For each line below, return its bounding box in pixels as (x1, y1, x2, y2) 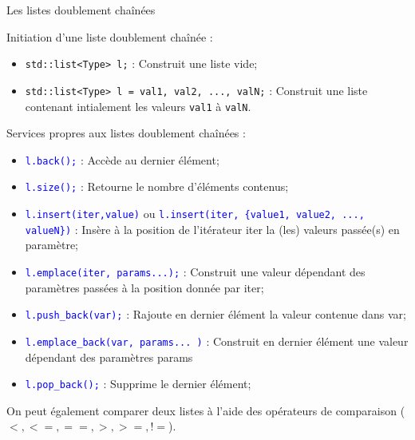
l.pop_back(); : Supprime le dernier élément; (25, 375, 251, 392)
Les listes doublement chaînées (6, 2, 156, 18)
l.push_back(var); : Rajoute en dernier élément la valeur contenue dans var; (25, 306, 406, 323)
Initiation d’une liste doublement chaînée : (6, 28, 213, 45)
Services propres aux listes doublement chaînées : (6, 125, 246, 141)
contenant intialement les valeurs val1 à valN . (25, 97, 251, 114)
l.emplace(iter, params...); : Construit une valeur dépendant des (25, 263, 366, 279)
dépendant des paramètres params (25, 348, 193, 365)
